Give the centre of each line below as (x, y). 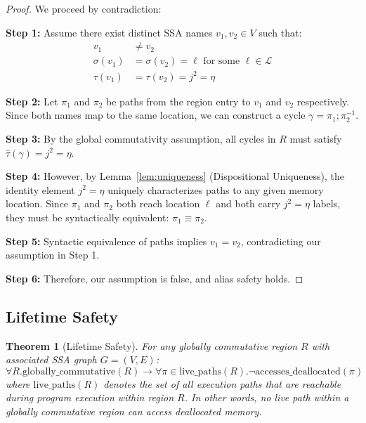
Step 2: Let (32, 101)
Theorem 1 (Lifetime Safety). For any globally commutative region (151, 345)
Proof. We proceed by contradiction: (84, 8)
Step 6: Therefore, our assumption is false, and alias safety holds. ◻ (155, 278)
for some (222, 61)
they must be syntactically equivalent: (87, 217)
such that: (280, 32)
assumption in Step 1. (53, 255)
